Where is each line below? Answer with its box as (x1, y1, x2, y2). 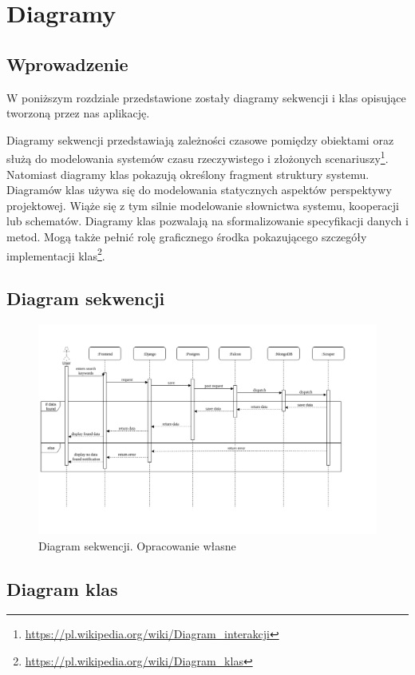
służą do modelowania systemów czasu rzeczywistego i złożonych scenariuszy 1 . (6, 148, 389, 167)
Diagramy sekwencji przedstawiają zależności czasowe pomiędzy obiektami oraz (6, 131, 394, 148)
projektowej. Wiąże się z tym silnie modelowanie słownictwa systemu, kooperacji (6, 197, 399, 213)
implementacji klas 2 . (6, 244, 105, 264)
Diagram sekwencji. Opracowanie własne (38, 537, 236, 554)
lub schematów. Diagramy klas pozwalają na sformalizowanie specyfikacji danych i (6, 212, 409, 229)
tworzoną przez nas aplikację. (6, 105, 150, 121)
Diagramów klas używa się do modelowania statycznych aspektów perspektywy (6, 181, 392, 198)
